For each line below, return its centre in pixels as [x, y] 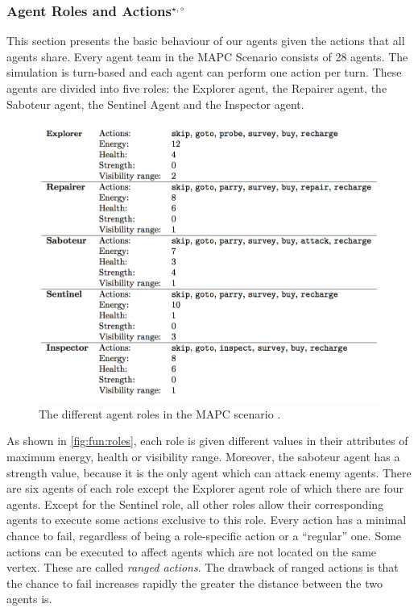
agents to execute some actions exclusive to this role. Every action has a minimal [207, 520]
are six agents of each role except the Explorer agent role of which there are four [205, 488]
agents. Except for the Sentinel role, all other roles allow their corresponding [195, 504]
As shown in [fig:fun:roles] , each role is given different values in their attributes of [207, 441]
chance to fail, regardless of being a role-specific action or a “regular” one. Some [204, 535]
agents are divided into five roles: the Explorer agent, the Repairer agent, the [197, 88]
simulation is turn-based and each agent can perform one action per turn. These [204, 72]
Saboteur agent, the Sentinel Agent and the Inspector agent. [155, 104]
